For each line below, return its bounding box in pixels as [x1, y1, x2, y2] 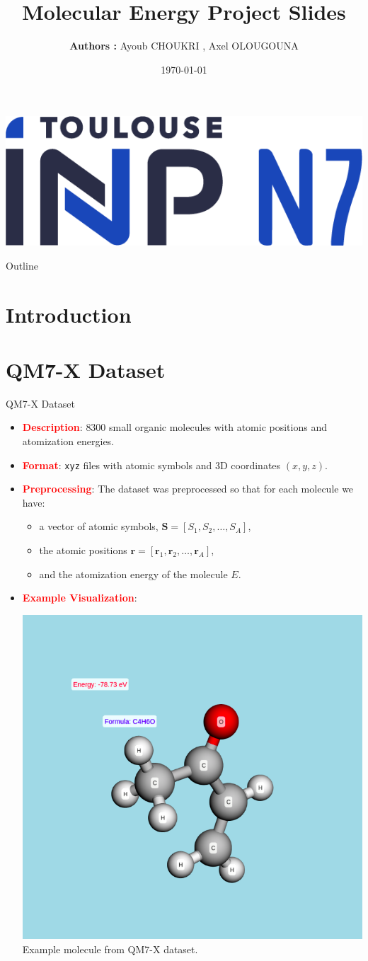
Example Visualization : [22, 590, 137, 605]
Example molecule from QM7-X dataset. [22, 942, 198, 957]
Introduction [6, 299, 132, 328]
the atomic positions [39, 543, 127, 558]
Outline [6, 258, 38, 272]
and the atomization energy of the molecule [39, 566, 228, 581]
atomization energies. [22, 434, 115, 449]
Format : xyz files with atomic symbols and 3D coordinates [22, 457, 281, 472]
